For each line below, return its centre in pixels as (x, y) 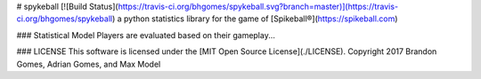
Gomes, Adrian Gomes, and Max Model (89, 64)
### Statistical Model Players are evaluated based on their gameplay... (146, 35)
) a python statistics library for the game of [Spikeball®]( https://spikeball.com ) (255, 19)
